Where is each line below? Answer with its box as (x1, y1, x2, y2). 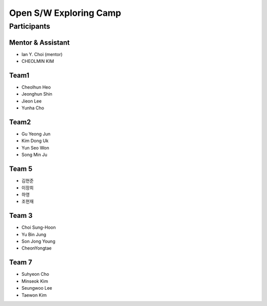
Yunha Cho (21, 105, 44, 111)
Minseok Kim (21, 278, 48, 284)
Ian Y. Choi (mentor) (21, 51, 63, 57)
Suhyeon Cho (21, 271, 49, 277)
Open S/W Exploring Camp (9, 7, 121, 18)
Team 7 (9, 258, 32, 267)
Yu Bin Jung (21, 231, 46, 237)
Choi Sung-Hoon (21, 224, 56, 230)
